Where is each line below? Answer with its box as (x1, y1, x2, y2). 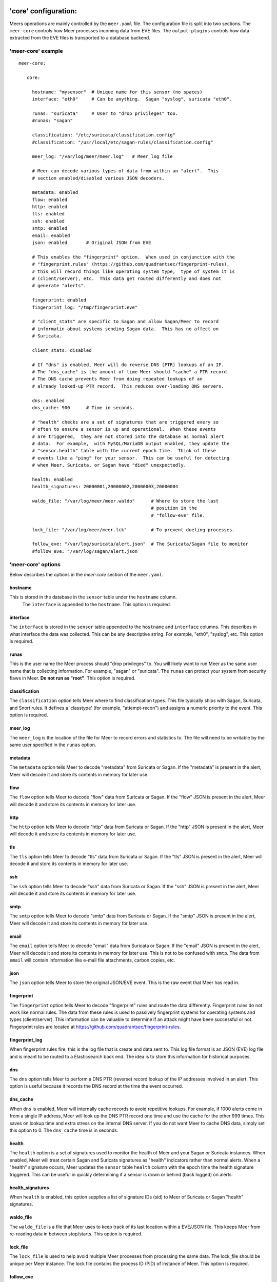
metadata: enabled (32, 190, 78, 195)
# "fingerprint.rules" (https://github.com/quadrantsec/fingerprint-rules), (32, 262, 230, 267)
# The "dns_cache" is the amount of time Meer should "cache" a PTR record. (32, 369, 230, 375)
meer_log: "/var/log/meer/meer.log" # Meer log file (32, 154, 173, 159)
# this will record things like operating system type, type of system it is (32, 268, 235, 274)
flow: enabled (32, 196, 68, 203)
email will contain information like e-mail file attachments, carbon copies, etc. (9, 957, 175, 963)
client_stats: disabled (32, 347, 92, 353)
